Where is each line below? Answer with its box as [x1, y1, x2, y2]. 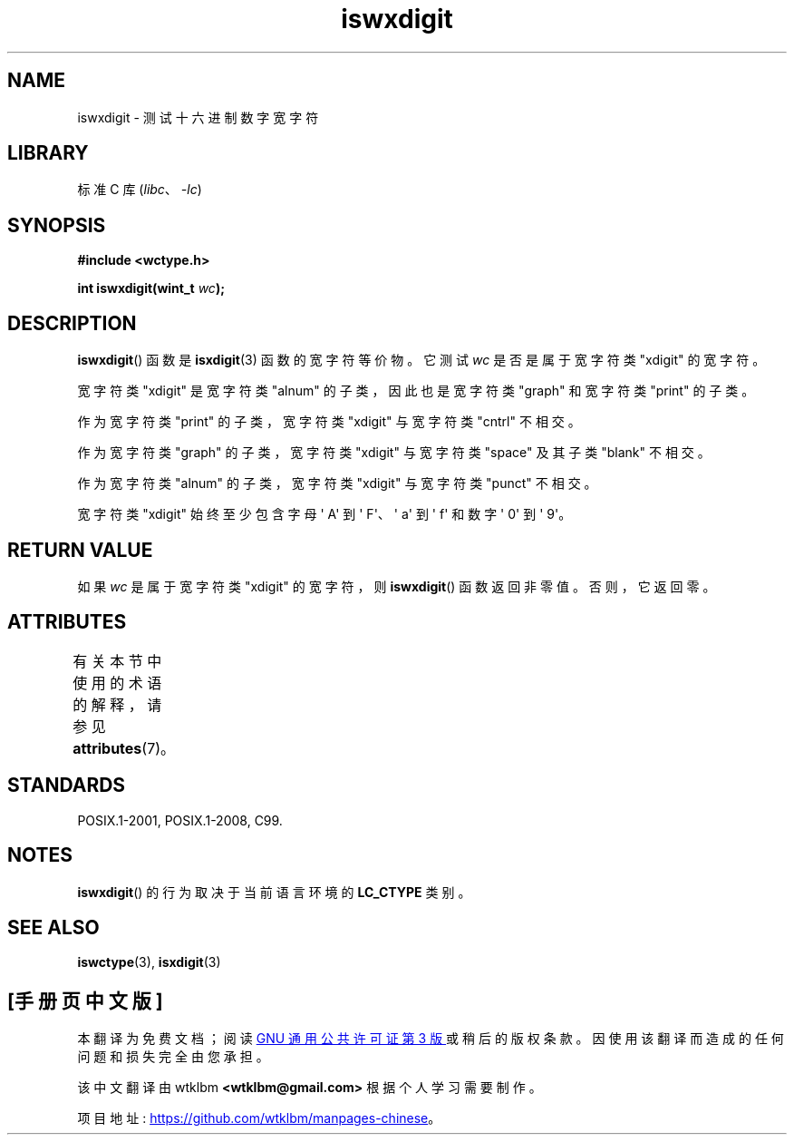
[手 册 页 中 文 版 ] [7, 989, 163, 1012]
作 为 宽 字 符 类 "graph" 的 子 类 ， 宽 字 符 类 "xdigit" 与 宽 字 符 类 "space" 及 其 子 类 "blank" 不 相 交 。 [77, 444, 711, 461]
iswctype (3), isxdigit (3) [77, 954, 221, 971]
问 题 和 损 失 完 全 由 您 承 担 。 [77, 1049, 269, 1065]
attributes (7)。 [73, 738, 176, 757]
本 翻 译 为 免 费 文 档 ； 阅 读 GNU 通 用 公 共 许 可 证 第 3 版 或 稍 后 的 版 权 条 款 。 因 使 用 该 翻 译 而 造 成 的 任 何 [77, 1030, 784, 1047]
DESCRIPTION [7, 311, 137, 335]
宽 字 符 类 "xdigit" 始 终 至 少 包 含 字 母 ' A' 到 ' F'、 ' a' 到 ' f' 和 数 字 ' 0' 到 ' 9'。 [77, 506, 572, 522]
